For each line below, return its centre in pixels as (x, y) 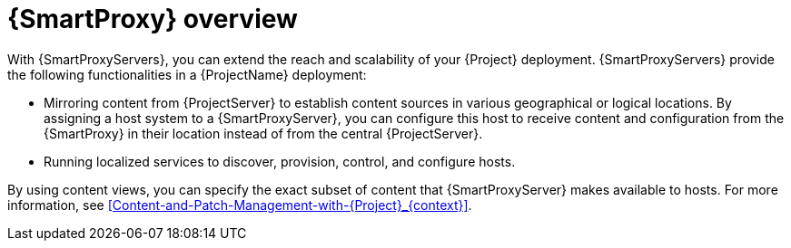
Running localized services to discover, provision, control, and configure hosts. (280, 161)
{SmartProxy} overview (153, 19)
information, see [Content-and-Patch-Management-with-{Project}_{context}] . (240, 205)
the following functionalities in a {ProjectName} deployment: (187, 74)
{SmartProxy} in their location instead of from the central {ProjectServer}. (263, 133)
